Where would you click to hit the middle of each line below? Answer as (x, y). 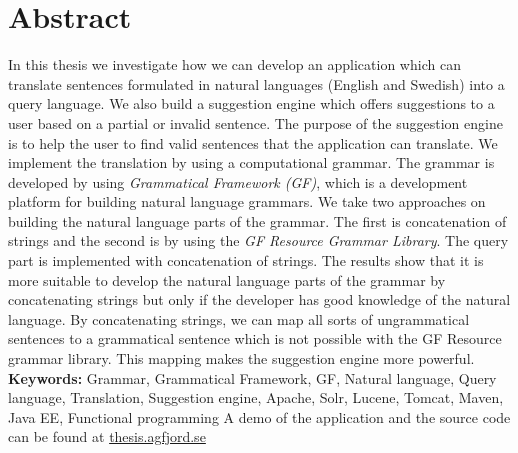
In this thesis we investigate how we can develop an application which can (234, 64)
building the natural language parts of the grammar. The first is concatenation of (257, 220)
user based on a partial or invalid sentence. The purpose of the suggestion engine (255, 122)
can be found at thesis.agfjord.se (107, 436)
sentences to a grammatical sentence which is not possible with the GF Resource (255, 338)
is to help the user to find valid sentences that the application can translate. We (253, 142)
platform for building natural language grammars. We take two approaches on (247, 201)
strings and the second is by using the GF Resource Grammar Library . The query (258, 240)
